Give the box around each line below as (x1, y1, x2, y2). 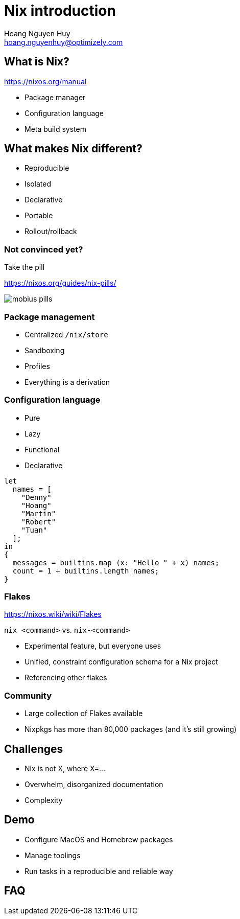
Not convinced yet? (4, 244, 83, 255)
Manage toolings (25, 851, 81, 860)
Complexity (25, 796, 63, 805)
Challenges (4, 742, 63, 755)
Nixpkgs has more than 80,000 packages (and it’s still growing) (25, 725, 237, 734)
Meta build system (25, 124, 86, 133)
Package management (4, 311, 95, 322)
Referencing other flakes (25, 673, 107, 682)
